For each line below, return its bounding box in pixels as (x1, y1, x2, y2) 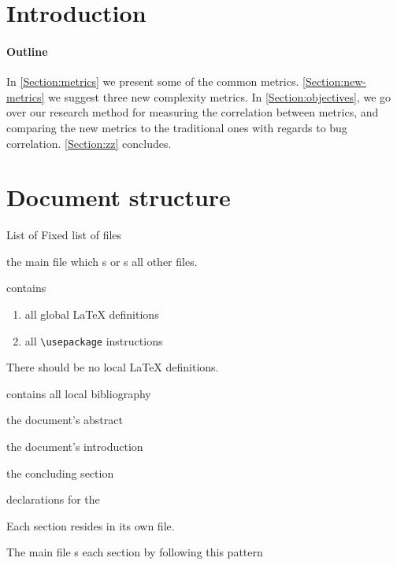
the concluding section (6, 464, 114, 481)
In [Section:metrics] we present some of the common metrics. (6, 73, 299, 90)
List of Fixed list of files (6, 227, 122, 243)
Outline (6, 42, 48, 59)
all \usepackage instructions (24, 332, 163, 349)
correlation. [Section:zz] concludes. (6, 135, 172, 151)
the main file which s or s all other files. (6, 253, 198, 269)
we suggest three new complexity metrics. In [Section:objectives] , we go (47, 88, 391, 105)
